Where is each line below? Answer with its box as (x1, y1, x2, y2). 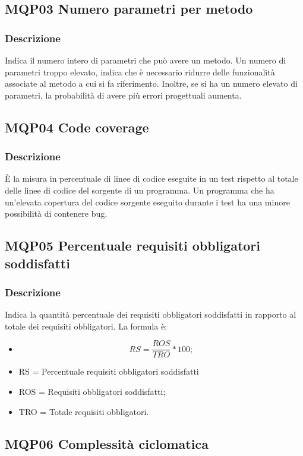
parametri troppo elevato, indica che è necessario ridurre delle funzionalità (5, 65, 275, 78)
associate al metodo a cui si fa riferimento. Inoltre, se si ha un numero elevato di (5, 77, 298, 90)
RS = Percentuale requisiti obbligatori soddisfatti (18, 365, 199, 378)
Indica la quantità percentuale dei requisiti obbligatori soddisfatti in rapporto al (5, 308, 296, 321)
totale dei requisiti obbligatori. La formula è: (5, 319, 168, 332)
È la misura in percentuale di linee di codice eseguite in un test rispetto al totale (5, 172, 298, 185)
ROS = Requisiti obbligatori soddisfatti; (18, 385, 166, 397)
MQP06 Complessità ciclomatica (5, 434, 209, 452)
